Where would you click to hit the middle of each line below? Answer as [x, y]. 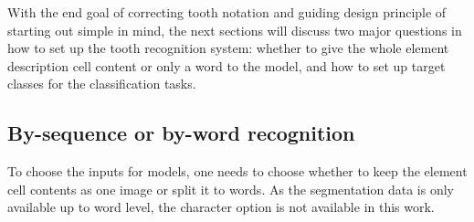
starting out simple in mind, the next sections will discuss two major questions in [235, 30]
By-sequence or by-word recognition [181, 133]
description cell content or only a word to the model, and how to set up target [226, 65]
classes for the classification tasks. [102, 84]
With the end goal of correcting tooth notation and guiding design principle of [227, 12]
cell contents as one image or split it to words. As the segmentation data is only [231, 189]
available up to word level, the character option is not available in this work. [221, 207]
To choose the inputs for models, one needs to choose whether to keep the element [237, 171]
